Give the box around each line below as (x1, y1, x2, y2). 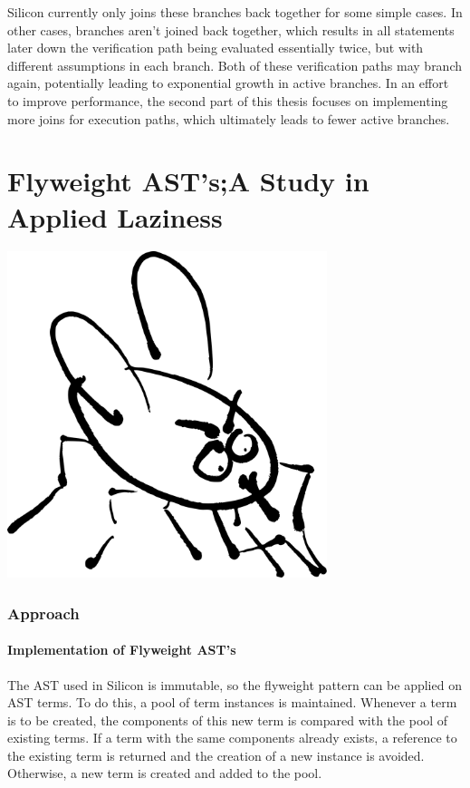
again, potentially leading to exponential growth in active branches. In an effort (7, 73, 449, 92)
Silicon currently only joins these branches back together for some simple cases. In (7, 3, 463, 21)
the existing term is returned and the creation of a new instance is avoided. (7, 745, 425, 764)
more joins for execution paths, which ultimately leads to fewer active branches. (7, 109, 450, 128)
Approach (7, 601, 80, 624)
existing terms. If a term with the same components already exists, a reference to (7, 728, 457, 747)
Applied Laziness (7, 198, 223, 235)
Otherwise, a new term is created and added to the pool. (7, 764, 322, 783)
